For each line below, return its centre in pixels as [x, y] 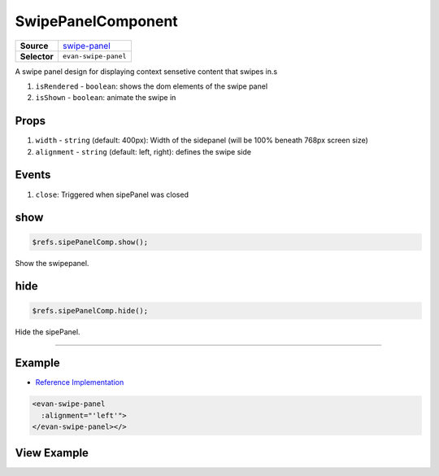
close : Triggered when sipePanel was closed [112, 194]
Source [34, 46]
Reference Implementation [80, 382]
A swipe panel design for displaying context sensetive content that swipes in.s [146, 71]
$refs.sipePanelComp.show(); [90, 242]
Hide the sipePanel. [48, 332]
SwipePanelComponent [96, 21]
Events [33, 175]
